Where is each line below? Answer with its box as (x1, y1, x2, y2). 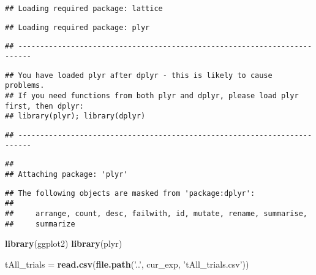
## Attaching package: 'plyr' (5, 169, 128, 179)
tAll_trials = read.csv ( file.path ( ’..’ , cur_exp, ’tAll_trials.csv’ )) (5, 257, 249, 270)
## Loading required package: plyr (5, 23, 150, 32)
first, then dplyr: (5, 101, 84, 110)
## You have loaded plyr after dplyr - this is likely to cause (5, 71, 273, 80)
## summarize (5, 219, 75, 228)
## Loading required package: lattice (5, 4, 163, 13)
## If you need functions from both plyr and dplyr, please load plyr (5, 91, 299, 100)
